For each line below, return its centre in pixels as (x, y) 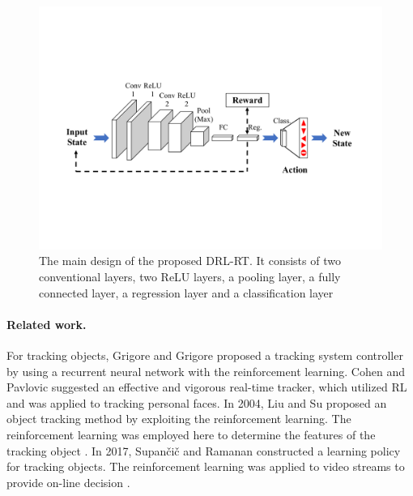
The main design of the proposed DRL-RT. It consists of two (190, 261)
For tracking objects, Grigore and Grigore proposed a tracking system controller (205, 355)
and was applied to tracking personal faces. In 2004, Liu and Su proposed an (197, 402)
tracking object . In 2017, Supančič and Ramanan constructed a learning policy (204, 450)
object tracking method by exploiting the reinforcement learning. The (179, 419)
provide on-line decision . (68, 482)
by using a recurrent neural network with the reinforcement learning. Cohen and (206, 371)
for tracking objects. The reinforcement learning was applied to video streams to (206, 466)
